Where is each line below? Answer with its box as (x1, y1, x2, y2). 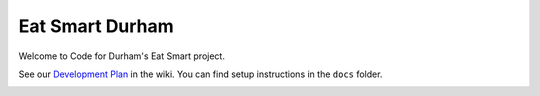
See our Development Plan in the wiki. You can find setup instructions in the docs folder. (18, 68, 383, 80)
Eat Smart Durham (18, 15, 174, 37)
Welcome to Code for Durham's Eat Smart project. (18, 50, 225, 62)
